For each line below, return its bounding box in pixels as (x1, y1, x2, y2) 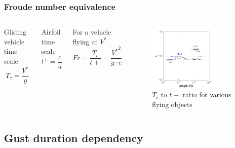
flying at (72, 36, 98, 46)
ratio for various (182, 89, 232, 100)
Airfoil (41, 27, 61, 37)
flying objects (152, 99, 193, 109)
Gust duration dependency (4, 130, 143, 145)
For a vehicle (72, 27, 111, 37)
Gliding (4, 27, 27, 37)
